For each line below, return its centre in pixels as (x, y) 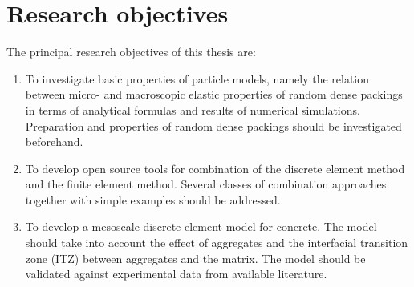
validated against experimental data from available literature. (176, 274)
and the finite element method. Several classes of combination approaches (206, 184)
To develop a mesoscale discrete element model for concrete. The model (201, 226)
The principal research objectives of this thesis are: (131, 52)
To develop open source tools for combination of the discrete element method (215, 168)
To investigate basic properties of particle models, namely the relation (197, 78)
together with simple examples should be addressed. (153, 199)
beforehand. (54, 141)
